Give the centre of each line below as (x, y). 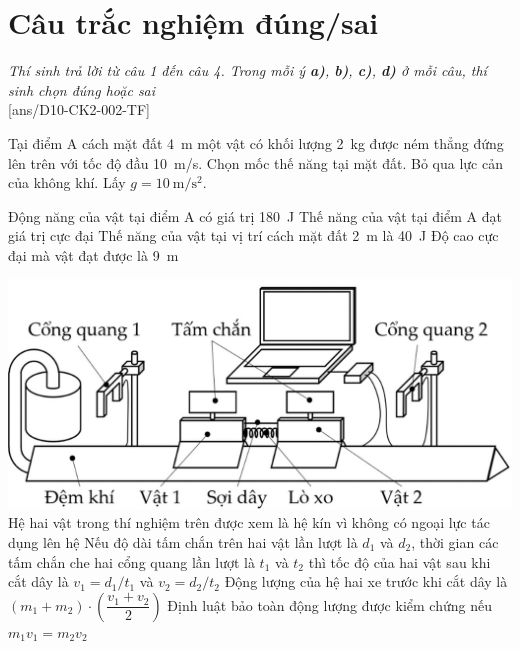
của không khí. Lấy (67, 182)
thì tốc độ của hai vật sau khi (399, 561)
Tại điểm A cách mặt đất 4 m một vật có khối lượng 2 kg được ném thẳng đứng (256, 142)
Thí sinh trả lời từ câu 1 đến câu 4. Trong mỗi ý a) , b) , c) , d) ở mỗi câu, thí (247, 70)
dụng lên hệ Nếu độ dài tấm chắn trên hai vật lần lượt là (183, 542)
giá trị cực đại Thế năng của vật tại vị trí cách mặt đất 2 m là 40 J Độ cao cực (253, 235)
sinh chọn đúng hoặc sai (82, 89)
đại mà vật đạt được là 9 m (93, 254)
